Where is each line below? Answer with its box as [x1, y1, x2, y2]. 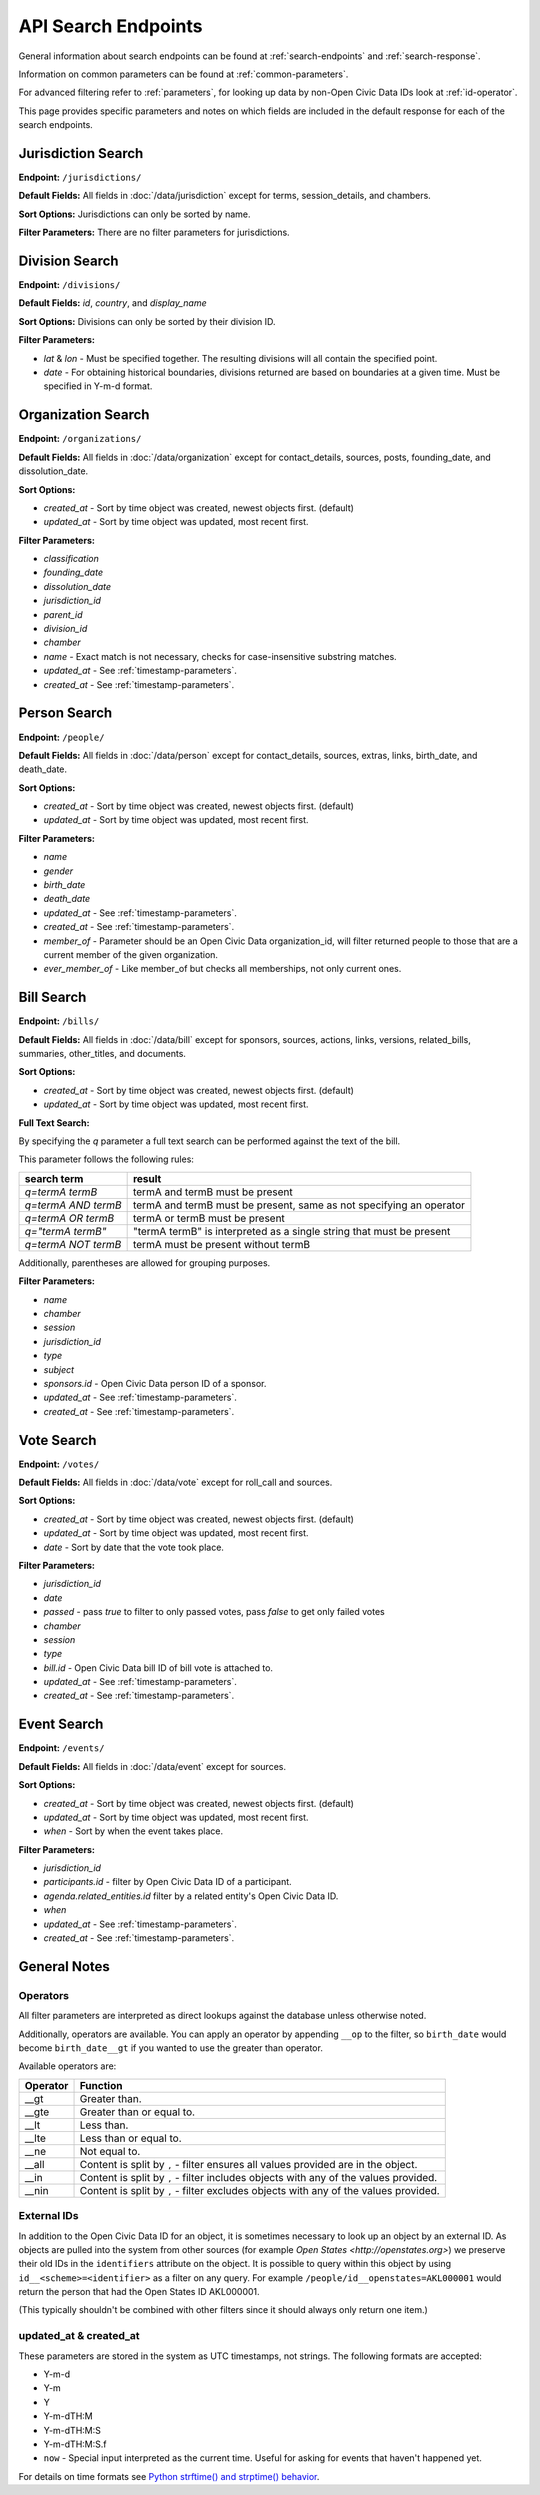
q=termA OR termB [24, 1211, 115, 1225]
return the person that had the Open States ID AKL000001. [18, 2286, 260, 2298]
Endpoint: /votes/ [18, 1458, 100, 1470]
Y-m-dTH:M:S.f [43, 2438, 107, 2450]
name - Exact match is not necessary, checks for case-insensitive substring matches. [43, 650, 397, 662]
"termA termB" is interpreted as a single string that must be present [132, 1224, 451, 1238]
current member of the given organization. [43, 948, 219, 960]
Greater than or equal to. [79, 2105, 195, 2119]
